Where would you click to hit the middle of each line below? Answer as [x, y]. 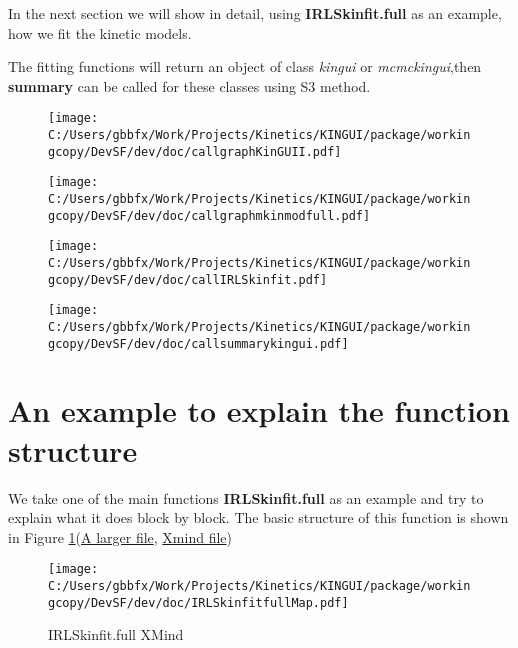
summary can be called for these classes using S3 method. [189, 85]
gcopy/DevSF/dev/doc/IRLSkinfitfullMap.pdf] [198, 602]
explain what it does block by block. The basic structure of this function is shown [258, 517]
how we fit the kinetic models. [100, 32]
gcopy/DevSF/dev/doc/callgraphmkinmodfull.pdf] [209, 215]
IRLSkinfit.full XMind [116, 634]
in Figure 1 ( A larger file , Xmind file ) [120, 536]
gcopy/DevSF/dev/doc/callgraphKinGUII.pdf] [195, 151]
